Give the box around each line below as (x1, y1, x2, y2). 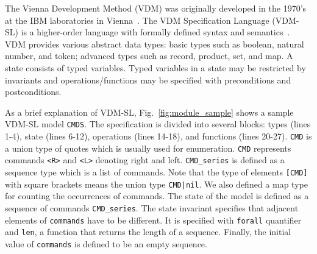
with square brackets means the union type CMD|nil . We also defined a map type (5, 177, 308, 190)
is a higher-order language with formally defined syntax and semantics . (21, 26, 290, 38)
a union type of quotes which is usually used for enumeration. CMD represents (5, 141, 291, 154)
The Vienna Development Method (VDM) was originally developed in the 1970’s (5, 2, 307, 14)
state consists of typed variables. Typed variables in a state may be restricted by (5, 61, 306, 74)
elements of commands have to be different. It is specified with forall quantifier (5, 213, 302, 226)
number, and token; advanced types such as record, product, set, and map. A (5, 49, 293, 62)
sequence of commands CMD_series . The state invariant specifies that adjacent (5, 201, 299, 214)
